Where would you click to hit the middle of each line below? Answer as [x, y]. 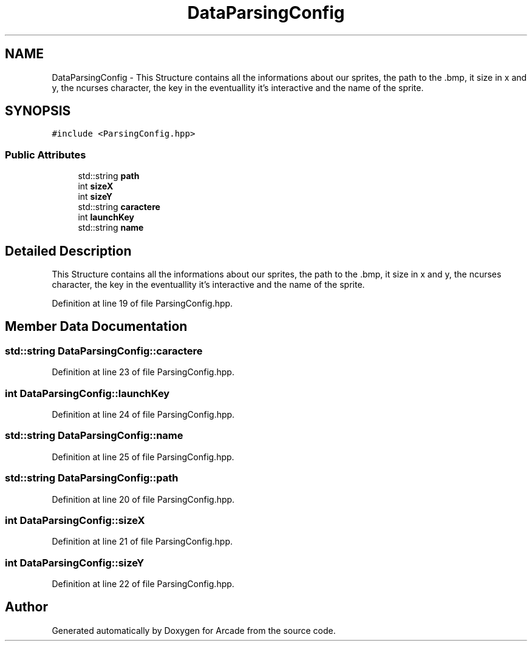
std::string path [109, 176]
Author [26, 607]
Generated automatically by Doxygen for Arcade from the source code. [194, 630]
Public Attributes [46, 155]
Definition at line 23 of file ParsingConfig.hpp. [143, 372]
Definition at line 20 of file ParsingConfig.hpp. [143, 499]
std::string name [111, 228]
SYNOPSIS [38, 111]
